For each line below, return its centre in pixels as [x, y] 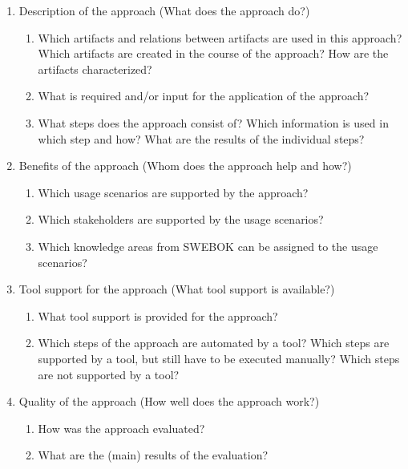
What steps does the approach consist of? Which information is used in [213, 122]
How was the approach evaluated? [121, 428]
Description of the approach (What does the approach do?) [164, 10]
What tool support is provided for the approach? [158, 315]
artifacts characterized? [95, 69]
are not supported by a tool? [109, 374]
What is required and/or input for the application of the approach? [204, 96]
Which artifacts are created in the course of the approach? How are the [213, 53]
